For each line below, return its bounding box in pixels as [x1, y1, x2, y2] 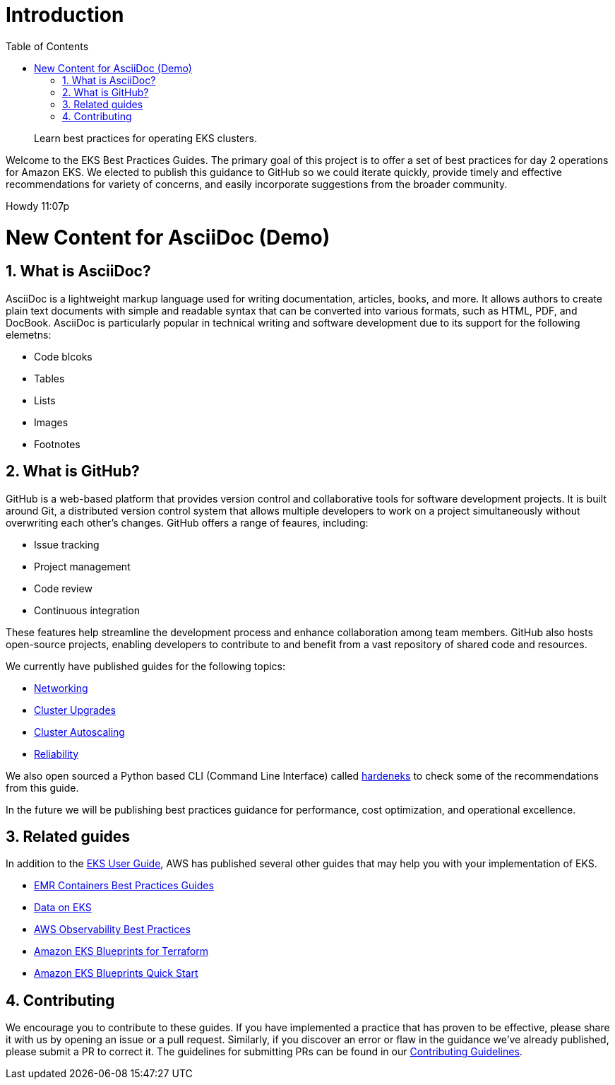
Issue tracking [34, 538, 100, 551]
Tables [34, 372, 65, 385]
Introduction [6, 3, 124, 27]
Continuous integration [34, 604, 141, 616]
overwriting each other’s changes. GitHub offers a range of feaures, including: [6, 516, 369, 529]
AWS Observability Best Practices [34, 923, 191, 936]
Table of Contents [6, 40, 89, 52]
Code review [34, 582, 92, 594]
